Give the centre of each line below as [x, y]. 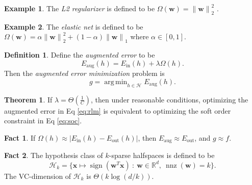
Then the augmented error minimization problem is [84, 73]
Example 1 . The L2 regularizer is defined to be [80, 8]
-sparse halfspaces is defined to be [162, 155]
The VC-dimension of [38, 176]
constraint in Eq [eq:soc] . [43, 121]
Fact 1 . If [20, 137]
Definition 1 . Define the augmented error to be [80, 55]
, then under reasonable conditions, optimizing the [169, 99]
